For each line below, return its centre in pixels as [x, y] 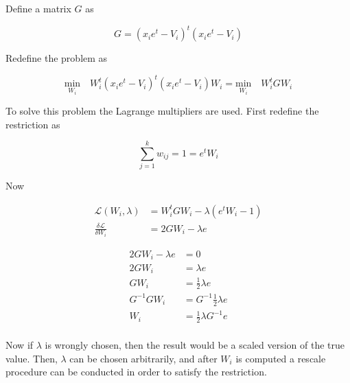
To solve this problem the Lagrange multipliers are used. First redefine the [162, 111]
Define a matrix [38, 8]
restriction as [33, 124]
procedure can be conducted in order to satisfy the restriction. [136, 372]
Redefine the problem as [57, 58]
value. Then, [32, 358]
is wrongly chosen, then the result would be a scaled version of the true [195, 345]
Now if [20, 345]
